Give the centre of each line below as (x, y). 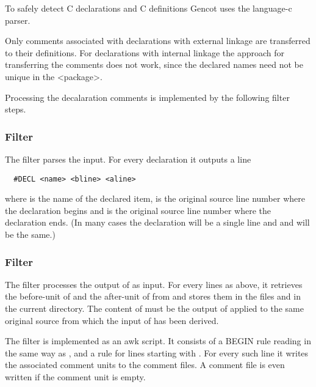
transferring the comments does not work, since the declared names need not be (154, 64)
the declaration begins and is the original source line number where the (138, 210)
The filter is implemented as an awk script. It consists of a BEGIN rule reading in (158, 341)
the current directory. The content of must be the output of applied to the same (154, 308)
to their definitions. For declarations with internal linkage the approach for (145, 52)
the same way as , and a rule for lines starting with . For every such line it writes (157, 352)
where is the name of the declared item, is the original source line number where (155, 198)
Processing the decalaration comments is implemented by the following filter (147, 97)
